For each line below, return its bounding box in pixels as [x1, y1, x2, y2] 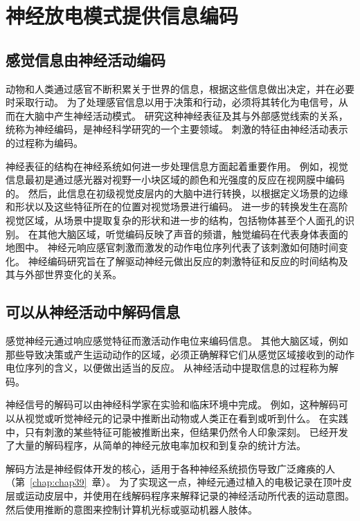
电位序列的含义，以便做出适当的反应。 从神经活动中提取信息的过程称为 [6, 360, 329, 375]
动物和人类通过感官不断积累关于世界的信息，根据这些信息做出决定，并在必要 [6, 81, 354, 95]
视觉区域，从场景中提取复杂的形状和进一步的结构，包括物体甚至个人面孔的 [6, 212, 345, 227]
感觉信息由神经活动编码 [6, 48, 165, 70]
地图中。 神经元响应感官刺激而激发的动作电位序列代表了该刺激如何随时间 [6, 240, 339, 255]
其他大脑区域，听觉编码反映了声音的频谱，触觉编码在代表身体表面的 [37, 226, 348, 241]
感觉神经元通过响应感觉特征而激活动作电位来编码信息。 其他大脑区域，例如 [6, 333, 348, 348]
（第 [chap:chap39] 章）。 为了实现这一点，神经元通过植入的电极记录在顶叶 [6, 475, 343, 489]
